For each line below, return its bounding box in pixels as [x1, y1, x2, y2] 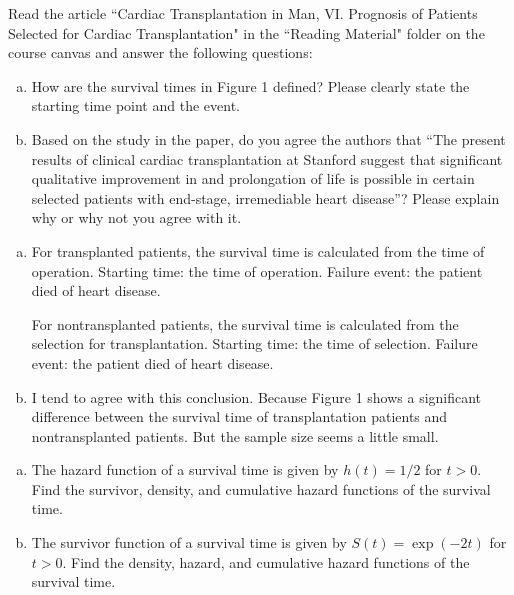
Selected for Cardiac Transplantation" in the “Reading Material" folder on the [8, 22, 485, 43]
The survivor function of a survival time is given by [31, 532, 347, 553]
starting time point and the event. [31, 95, 240, 116]
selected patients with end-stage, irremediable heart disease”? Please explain [31, 187, 500, 208]
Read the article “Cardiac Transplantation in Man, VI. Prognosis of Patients [8, 3, 478, 23]
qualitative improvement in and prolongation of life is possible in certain [31, 168, 475, 189]
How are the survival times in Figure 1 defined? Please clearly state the [31, 75, 470, 96]
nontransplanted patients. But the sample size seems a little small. [31, 425, 439, 446]
